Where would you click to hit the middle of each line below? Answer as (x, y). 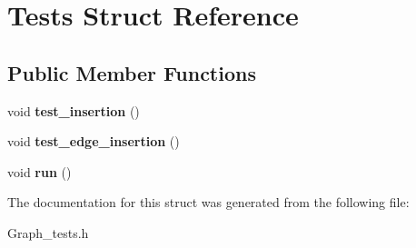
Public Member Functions (132, 72)
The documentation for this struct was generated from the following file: (208, 202)
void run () (40, 171)
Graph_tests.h (48, 232)
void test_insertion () (74, 110)
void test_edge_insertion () (94, 141)
